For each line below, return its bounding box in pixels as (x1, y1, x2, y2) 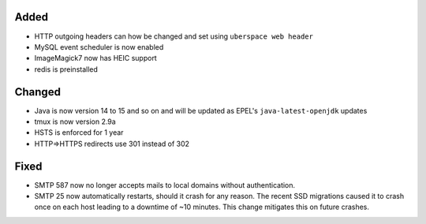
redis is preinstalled (34, 64, 99, 74)
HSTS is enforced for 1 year (34, 128, 124, 137)
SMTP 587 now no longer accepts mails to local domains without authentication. (34, 180, 296, 189)
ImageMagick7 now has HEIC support (34, 54, 157, 63)
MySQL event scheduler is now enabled (34, 42, 164, 51)
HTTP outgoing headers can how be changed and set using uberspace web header (34, 32, 313, 41)
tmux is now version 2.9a (34, 117, 116, 126)
